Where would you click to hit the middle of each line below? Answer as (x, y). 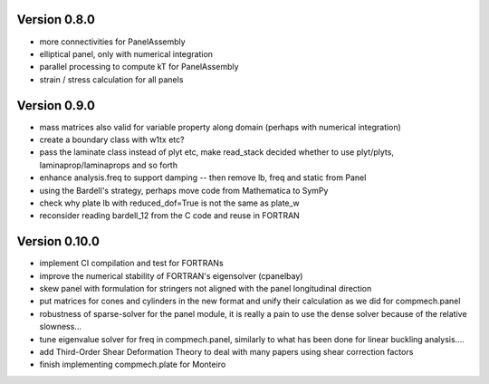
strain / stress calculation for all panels (111, 79)
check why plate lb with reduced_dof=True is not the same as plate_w (170, 203)
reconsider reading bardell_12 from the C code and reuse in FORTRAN (170, 216)
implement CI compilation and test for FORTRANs (131, 264)
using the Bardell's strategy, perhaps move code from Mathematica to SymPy (184, 190)
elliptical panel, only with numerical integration (126, 53)
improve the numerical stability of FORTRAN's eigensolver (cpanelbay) (171, 275)
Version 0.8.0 (56, 19)
